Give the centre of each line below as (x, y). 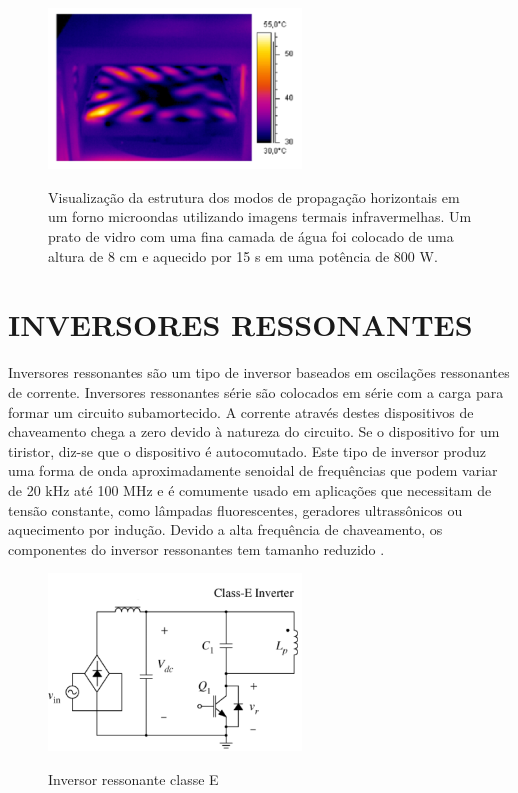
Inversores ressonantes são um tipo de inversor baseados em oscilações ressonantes (259, 372)
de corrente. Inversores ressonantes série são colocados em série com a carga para (256, 391)
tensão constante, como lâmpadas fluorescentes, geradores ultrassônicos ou (235, 509)
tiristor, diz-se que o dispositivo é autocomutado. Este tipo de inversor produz (247, 450)
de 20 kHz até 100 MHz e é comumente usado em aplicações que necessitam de (250, 489)
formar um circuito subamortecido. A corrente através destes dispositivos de (241, 411)
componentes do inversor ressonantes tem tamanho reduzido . (196, 548)
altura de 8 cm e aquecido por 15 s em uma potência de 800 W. (243, 255)
